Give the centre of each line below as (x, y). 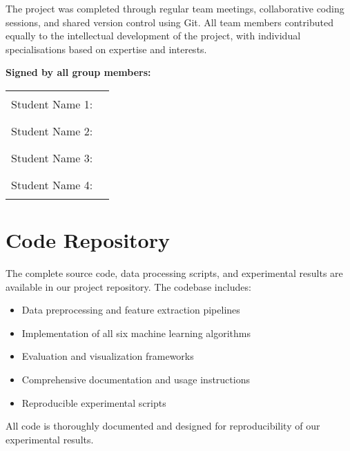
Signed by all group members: (78, 72)
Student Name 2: (52, 131)
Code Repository (88, 240)
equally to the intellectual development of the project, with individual (153, 36)
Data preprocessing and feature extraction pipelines (131, 310)
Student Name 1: (52, 104)
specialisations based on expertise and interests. (106, 49)
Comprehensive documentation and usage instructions (136, 380)
